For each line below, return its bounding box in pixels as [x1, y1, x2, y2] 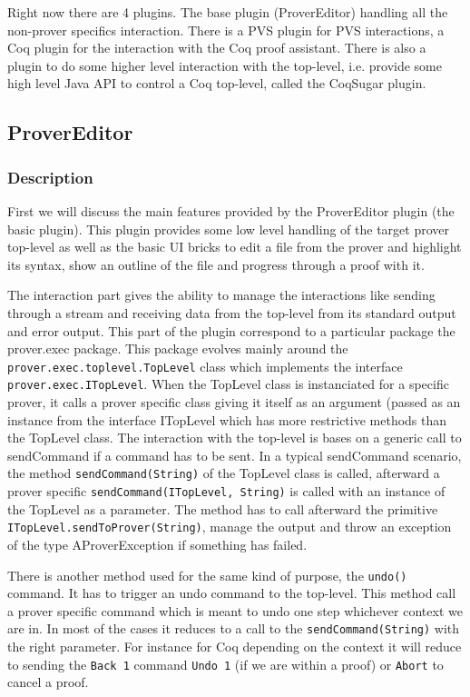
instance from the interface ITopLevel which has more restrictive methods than [7, 410, 447, 429]
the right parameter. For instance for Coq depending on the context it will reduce [7, 637, 462, 656]
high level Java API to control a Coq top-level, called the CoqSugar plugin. [7, 74, 426, 93]
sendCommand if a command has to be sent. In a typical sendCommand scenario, [7, 445, 462, 464]
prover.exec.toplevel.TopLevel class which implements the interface [7, 356, 403, 375]
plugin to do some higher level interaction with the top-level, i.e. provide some [7, 55, 442, 75]
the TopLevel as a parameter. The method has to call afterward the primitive [7, 499, 438, 518]
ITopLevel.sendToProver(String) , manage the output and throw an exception [7, 517, 452, 536]
